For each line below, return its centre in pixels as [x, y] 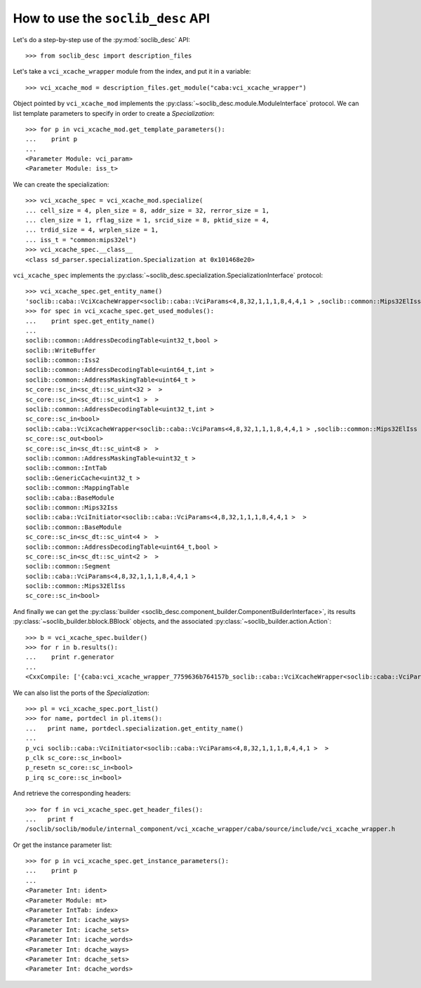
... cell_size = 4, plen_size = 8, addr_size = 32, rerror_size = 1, [148, 210]
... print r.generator [70, 657]
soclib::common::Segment [68, 566]
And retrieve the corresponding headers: [72, 794]
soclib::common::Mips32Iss [72, 507]
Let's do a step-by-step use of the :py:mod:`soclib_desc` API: [102, 39]
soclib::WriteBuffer [61, 350]
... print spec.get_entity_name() [91, 321]
